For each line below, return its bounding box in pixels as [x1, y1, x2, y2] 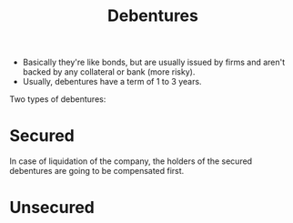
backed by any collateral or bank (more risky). [22, 66, 196, 77]
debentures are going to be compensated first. [9, 166, 185, 177]
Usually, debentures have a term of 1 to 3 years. [22, 76, 202, 87]
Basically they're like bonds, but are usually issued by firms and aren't [22, 56, 286, 68]
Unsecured [9, 198, 96, 218]
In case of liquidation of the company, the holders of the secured [9, 156, 253, 167]
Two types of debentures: [9, 94, 106, 105]
